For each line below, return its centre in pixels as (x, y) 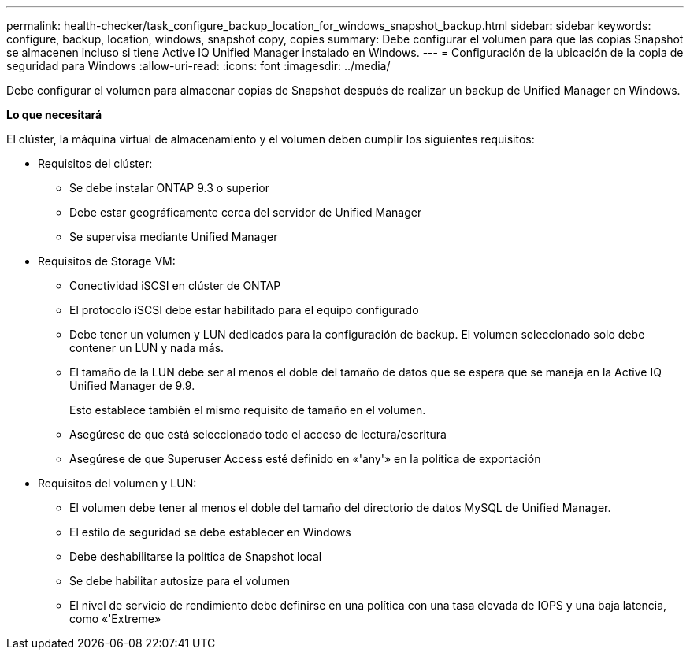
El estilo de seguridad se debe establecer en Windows (210, 532)
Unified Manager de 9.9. (132, 385)
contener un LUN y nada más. (147, 348)
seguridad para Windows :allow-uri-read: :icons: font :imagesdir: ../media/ (198, 66)
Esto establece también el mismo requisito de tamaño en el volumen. (248, 410)
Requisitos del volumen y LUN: (117, 483)
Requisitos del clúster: (95, 163)
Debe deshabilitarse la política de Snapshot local (196, 556)
